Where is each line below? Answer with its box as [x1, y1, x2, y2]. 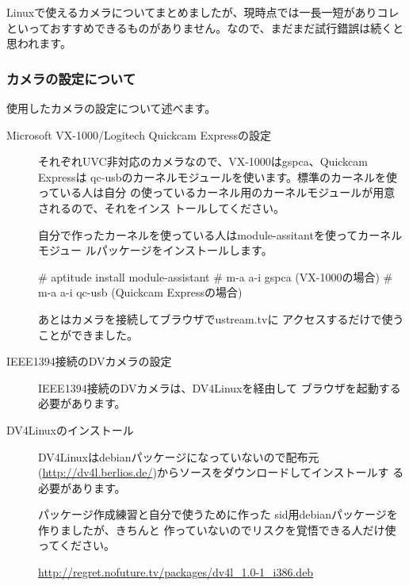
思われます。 [6, 35, 71, 52]
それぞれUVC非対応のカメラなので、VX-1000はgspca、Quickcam [38, 153, 368, 170]
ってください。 [38, 537, 115, 553]
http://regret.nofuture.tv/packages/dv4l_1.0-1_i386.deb [38, 564, 314, 580]
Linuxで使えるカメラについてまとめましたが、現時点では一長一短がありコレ [6, 4, 399, 20]
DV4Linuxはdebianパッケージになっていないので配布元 [38, 448, 319, 465]
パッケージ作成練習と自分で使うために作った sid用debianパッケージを [38, 506, 398, 523]
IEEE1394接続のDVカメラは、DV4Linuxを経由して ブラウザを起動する [38, 379, 401, 396]
